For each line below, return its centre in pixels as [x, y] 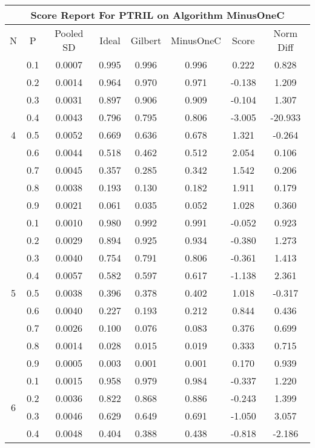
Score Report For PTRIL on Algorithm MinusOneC [157, 15]
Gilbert [146, 40]
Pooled [69, 33]
